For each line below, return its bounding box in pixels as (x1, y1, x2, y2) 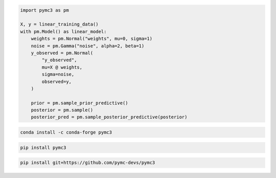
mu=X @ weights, (41, 64, 83, 70)
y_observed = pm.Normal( (31, 50, 94, 56)
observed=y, (41, 79, 72, 84)
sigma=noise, (41, 71, 75, 78)
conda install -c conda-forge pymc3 (20, 130, 112, 135)
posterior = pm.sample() (31, 107, 94, 113)
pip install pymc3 (20, 144, 66, 150)
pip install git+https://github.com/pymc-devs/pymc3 (20, 160, 155, 166)
